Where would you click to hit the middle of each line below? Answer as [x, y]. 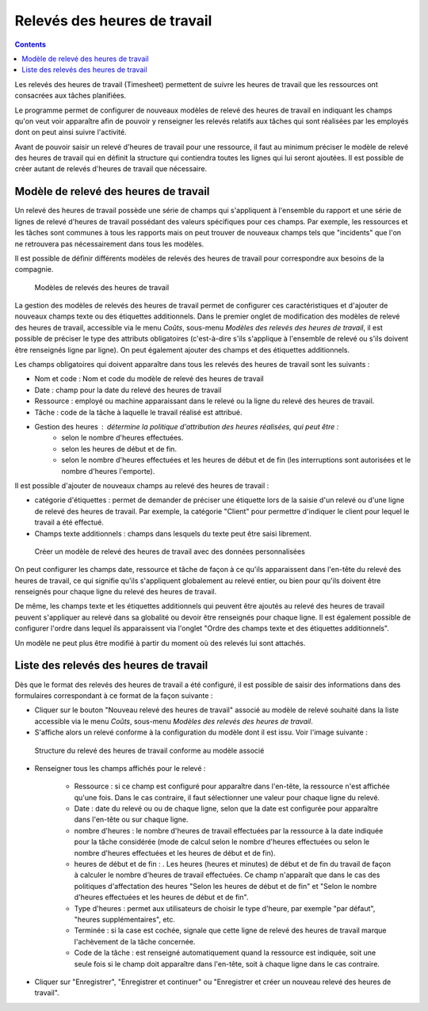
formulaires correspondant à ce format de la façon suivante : [114, 695]
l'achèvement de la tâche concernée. [135, 941]
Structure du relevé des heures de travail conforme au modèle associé [149, 750]
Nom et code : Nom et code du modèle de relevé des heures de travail [149, 379]
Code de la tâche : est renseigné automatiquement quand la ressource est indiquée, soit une [225, 953]
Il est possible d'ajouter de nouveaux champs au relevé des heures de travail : [142, 485]
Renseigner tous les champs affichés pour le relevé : [120, 768]
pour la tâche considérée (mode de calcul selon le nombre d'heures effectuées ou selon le [222, 842]
